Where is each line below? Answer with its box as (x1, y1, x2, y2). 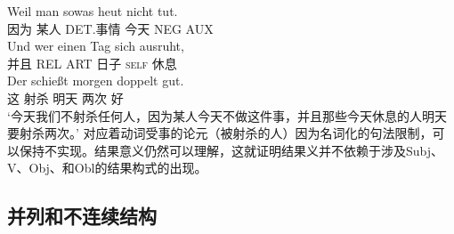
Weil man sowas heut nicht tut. (7, 2, 178, 20)
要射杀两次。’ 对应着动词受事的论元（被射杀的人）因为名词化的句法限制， (7, 124, 433, 142)
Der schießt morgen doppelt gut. (7, 71, 184, 90)
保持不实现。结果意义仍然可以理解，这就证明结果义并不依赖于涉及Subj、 (19, 141, 444, 159)
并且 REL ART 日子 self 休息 (7, 53, 177, 72)
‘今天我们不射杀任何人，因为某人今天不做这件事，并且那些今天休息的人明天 (7, 106, 447, 125)
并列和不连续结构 (7, 202, 157, 230)
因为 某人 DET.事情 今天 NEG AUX (7, 19, 214, 37)
